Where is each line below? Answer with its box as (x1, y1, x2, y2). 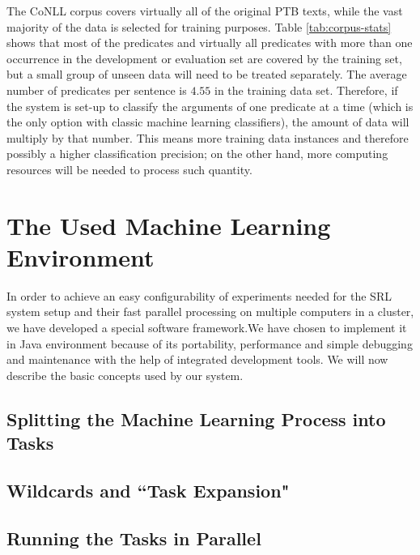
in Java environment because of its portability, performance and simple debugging (6, 335, 413, 352)
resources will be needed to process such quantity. (6, 160, 252, 177)
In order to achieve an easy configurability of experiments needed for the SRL (6, 287, 392, 304)
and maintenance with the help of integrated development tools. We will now (6, 351, 388, 368)
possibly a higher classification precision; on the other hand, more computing (6, 145, 388, 162)
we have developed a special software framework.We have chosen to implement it (6, 319, 407, 336)
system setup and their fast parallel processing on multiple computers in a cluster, (6, 303, 414, 320)
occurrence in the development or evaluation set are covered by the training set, (6, 49, 402, 66)
